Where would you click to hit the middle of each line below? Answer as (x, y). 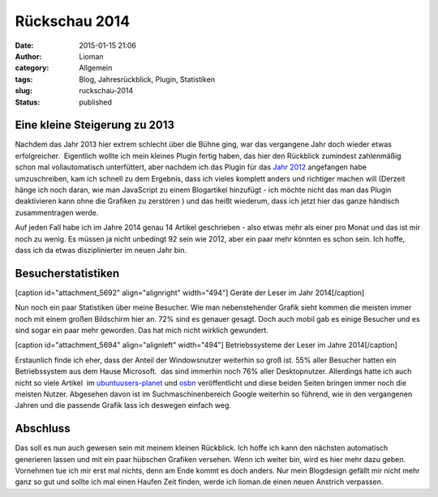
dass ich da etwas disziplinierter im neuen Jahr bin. (101, 250)
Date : (24, 45)
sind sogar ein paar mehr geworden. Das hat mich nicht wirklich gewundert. (142, 330)
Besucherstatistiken (67, 273)
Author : (28, 56)
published (96, 102)
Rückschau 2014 (72, 21)
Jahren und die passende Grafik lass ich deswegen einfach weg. (123, 405)
